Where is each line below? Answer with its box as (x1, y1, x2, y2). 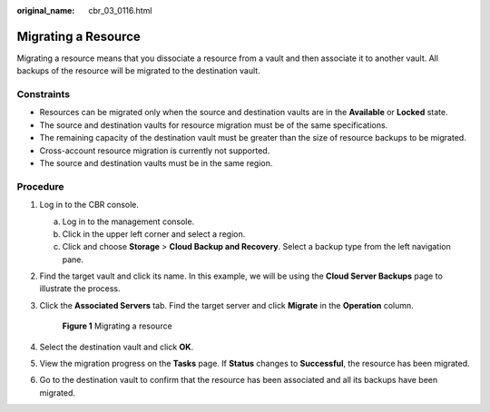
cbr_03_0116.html (88, 5, 152, 15)
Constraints (16, 88, 71, 101)
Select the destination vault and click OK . (39, 341, 194, 352)
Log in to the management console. (62, 216, 195, 227)
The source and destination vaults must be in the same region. (39, 158, 273, 168)
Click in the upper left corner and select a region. (62, 228, 246, 240)
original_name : (16, 5, 75, 15)
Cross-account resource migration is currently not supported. (39, 145, 270, 156)
